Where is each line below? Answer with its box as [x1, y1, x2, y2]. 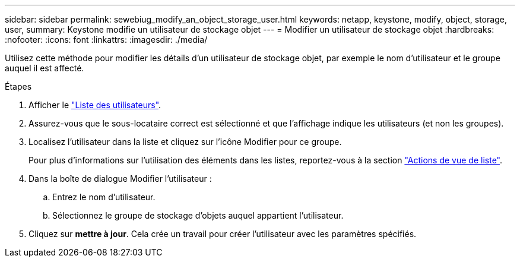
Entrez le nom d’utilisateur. [52, 192, 156, 202]
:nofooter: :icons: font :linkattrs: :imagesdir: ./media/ [5, 34, 208, 45]
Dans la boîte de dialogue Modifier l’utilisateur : [28, 173, 212, 184]
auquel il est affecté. [5, 63, 84, 73]
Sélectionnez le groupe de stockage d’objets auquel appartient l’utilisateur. [52, 210, 344, 220]
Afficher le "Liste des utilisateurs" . [28, 100, 161, 110]
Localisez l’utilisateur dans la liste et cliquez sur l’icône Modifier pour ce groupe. [28, 137, 342, 147]
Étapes [5, 81, 32, 91]
